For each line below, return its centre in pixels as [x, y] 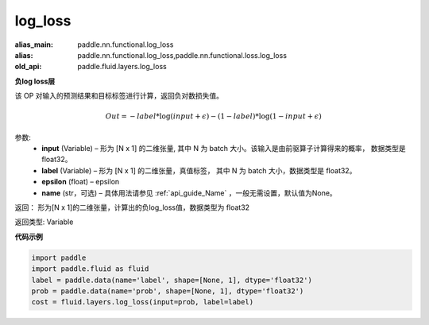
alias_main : [34, 44]
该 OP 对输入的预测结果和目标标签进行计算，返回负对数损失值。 [119, 96]
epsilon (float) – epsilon [81, 182]
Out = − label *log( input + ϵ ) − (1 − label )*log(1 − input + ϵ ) [213, 116]
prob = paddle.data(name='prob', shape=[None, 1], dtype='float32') [168, 291]
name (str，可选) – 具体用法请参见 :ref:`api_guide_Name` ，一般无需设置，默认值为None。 [189, 193]
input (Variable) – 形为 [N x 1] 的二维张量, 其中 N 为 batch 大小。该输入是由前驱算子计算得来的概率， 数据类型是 [224, 149]
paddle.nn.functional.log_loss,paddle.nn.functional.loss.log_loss [182, 55]
